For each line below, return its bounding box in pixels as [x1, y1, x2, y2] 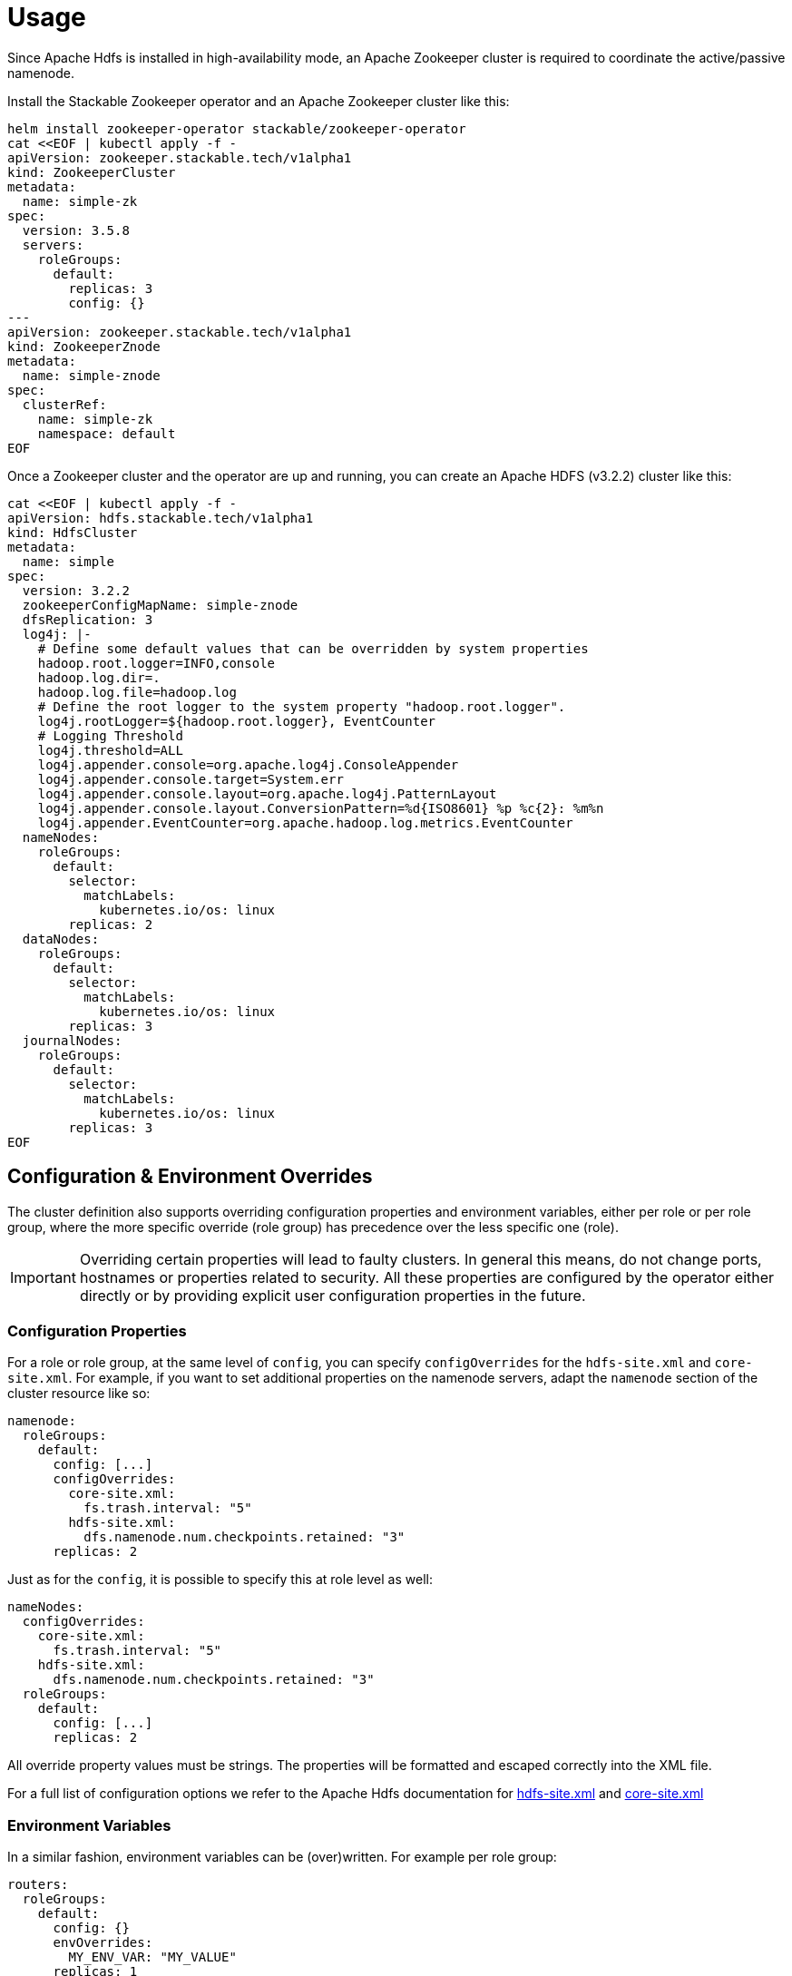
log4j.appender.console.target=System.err [37, 771, 344, 787]
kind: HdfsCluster [7, 524, 138, 540]
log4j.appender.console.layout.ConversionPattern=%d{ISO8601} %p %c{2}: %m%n [37, 800, 604, 816]
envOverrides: [53, 1935, 153, 1951]
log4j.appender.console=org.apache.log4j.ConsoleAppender [37, 757, 459, 772]
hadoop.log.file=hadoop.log [37, 684, 237, 699]
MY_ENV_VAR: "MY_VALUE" [68, 1950, 237, 1965]
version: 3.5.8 [22, 222, 130, 238]
